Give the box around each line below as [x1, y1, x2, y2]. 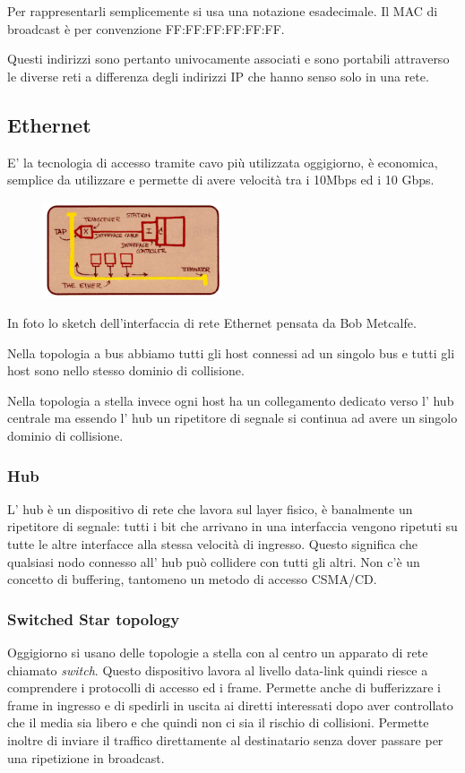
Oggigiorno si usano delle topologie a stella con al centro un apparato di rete [7, 643, 428, 662]
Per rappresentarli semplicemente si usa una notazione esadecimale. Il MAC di [7, 2, 438, 20]
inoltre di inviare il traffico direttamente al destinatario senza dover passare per [7, 731, 443, 750]
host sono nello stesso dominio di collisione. [7, 361, 245, 380]
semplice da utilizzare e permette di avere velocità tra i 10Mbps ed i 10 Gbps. [7, 170, 435, 189]
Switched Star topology [7, 607, 180, 630]
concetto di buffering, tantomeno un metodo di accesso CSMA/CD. [7, 570, 377, 588]
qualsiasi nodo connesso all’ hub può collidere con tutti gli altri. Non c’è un [7, 552, 420, 571]
